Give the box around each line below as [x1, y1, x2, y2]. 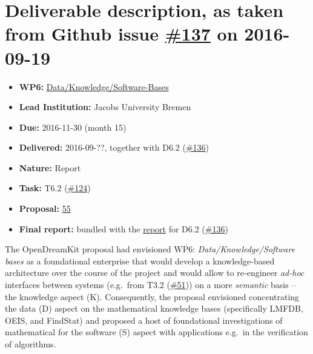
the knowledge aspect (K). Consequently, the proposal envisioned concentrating [5, 290, 300, 303]
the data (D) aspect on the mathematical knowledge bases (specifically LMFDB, [5, 302, 303, 315]
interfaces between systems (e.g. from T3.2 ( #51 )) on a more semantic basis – [5, 278, 296, 291]
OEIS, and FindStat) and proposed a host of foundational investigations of [5, 313, 283, 326]
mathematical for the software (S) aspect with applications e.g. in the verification [5, 326, 308, 338]
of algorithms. [5, 338, 56, 350]
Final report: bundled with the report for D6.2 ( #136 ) [19, 222, 228, 235]
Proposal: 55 [19, 202, 71, 215]
